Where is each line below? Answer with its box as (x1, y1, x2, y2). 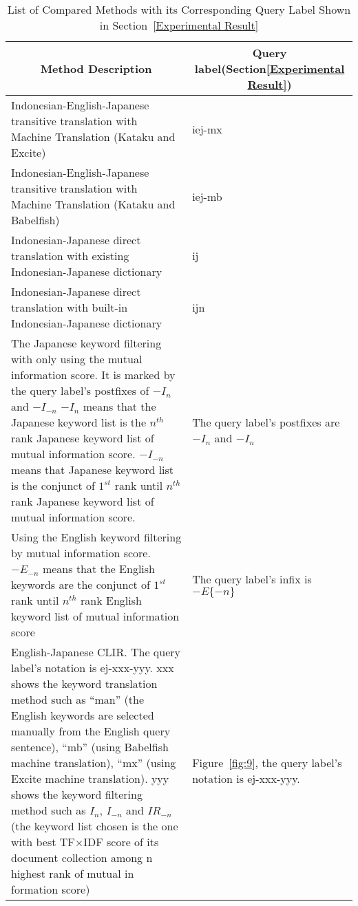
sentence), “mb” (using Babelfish (11, 739, 169, 755)
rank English (81, 592, 142, 608)
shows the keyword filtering (11, 786, 143, 802)
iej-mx (192, 120, 222, 137)
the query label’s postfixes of (11, 382, 149, 398)
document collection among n (11, 850, 153, 865)
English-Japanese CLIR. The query (11, 644, 181, 660)
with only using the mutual (11, 351, 143, 367)
